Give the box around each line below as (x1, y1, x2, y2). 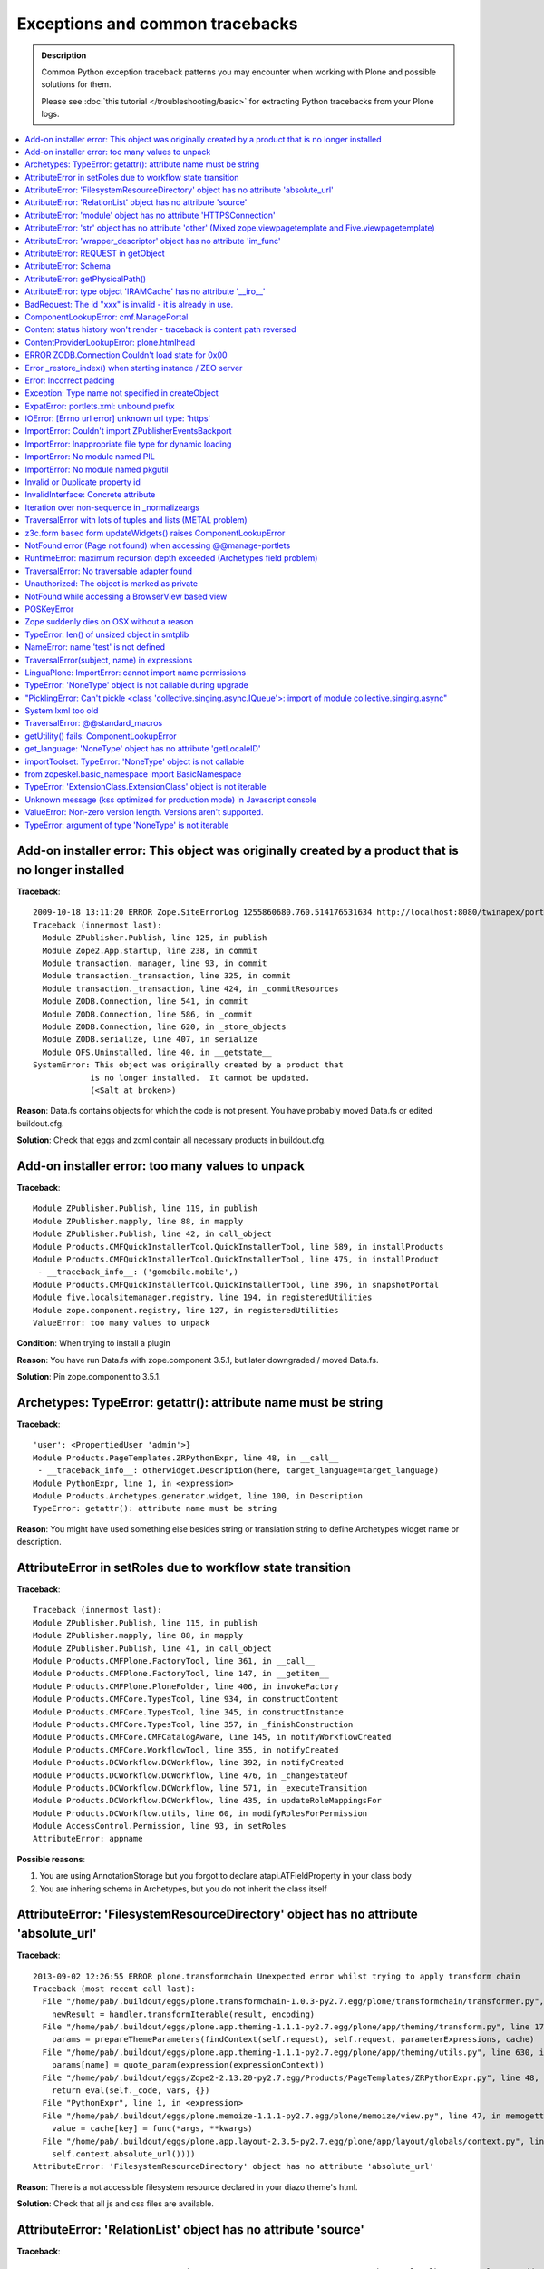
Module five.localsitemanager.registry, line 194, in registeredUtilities (33, 1292, 373, 1302)
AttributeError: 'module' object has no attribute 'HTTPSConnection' (24, 210, 276, 221)
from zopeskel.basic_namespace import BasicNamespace (24, 769, 242, 780)
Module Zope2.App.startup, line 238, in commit (42, 945, 258, 956)
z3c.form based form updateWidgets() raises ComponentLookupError (24, 527, 286, 538)
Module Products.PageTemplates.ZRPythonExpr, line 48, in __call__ (33, 1452, 339, 1463)
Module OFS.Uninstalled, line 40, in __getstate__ (42, 1046, 272, 1057)
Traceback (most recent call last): (33, 1983, 196, 1994)
